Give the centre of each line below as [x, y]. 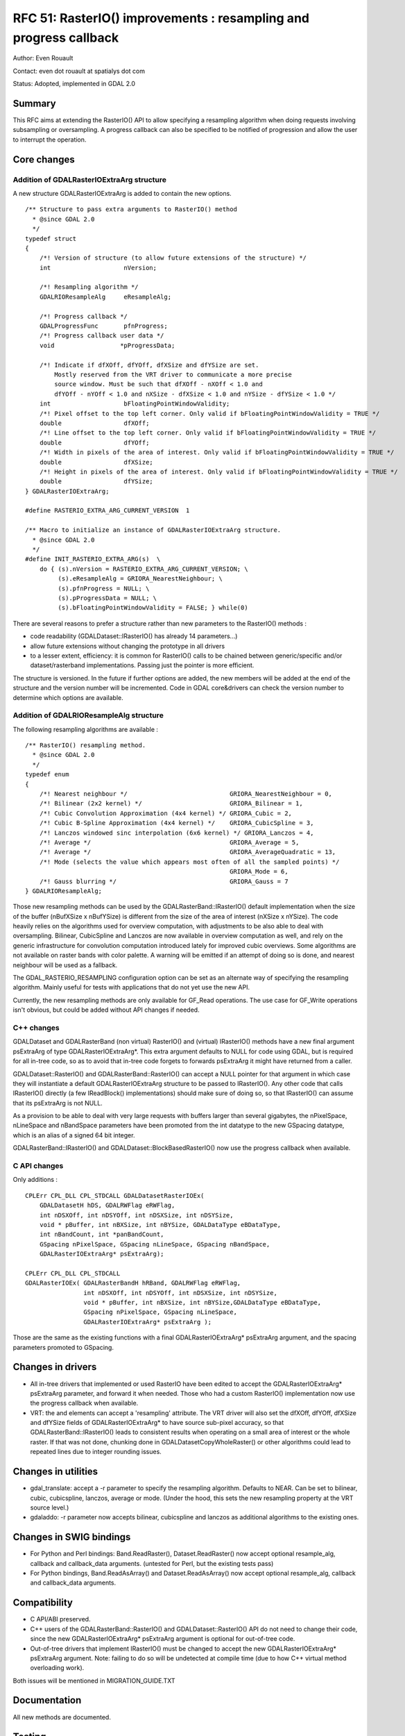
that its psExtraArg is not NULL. [58, 1103]
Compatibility [43, 1603]
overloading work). [57, 1668]
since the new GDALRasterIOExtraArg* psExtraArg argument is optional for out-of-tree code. [163, 1639]
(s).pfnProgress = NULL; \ [104, 588]
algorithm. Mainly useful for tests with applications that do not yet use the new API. [131, 987]
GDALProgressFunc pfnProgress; [103, 326]
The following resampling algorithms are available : [86, 729]
